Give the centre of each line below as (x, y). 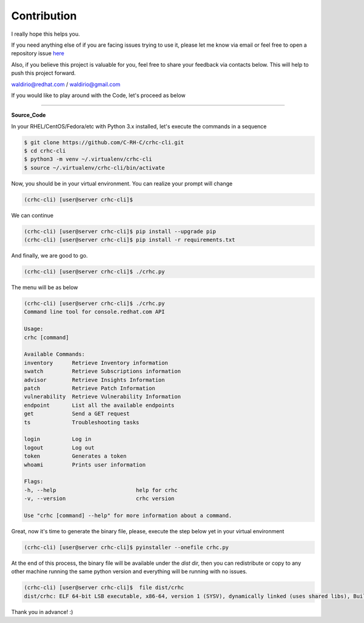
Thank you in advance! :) (42, 611)
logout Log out (59, 448)
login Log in (58, 439)
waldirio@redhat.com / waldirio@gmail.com (66, 84)
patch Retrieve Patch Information (90, 388)
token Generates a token (75, 456)
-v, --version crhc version (99, 499)
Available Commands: (54, 354)
